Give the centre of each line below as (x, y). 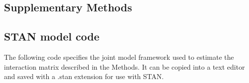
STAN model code (52, 36)
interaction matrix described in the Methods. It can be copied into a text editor (124, 66)
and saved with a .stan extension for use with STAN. (84, 76)
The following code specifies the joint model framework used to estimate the (119, 57)
